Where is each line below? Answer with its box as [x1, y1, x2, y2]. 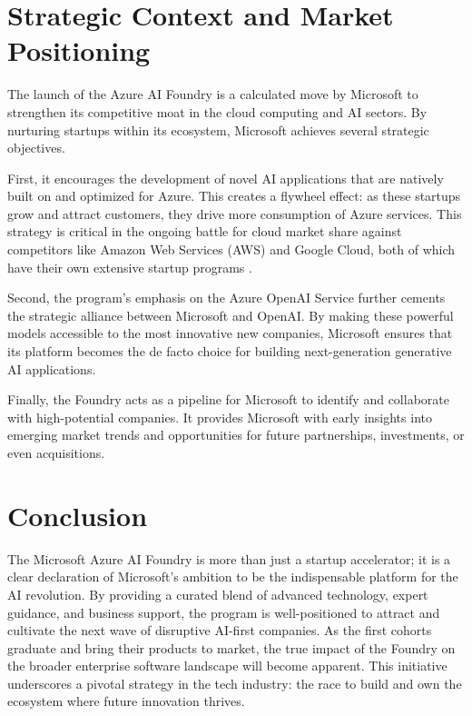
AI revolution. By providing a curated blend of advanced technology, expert [7, 584, 428, 603]
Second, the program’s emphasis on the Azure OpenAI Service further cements [7, 288, 446, 307]
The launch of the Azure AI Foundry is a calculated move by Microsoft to [7, 85, 418, 104]
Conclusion [7, 496, 148, 533]
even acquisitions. [7, 443, 105, 462]
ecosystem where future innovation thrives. [7, 691, 245, 711]
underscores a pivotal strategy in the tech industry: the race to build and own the [7, 673, 462, 692]
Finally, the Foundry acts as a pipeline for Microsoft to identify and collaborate [7, 390, 449, 409]
